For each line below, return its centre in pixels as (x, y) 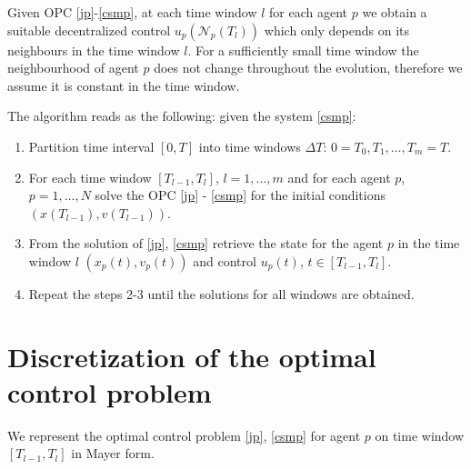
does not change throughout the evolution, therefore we (308, 68)
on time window (420, 435)
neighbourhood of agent (73, 68)
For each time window (90, 177)
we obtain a (395, 12)
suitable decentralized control (89, 30)
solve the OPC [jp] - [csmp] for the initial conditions (241, 195)
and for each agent (339, 177)
